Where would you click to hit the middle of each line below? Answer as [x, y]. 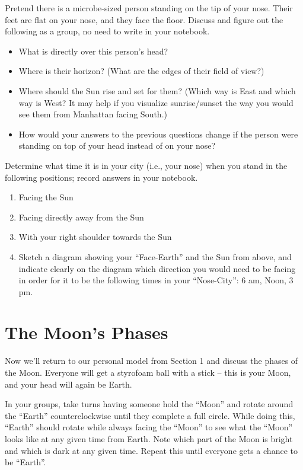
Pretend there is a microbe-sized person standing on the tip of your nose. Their [149, 8]
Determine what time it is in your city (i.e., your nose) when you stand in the [146, 165]
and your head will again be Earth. [68, 384]
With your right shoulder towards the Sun [95, 237]
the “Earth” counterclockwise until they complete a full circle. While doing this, [150, 415]
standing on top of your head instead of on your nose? [117, 146]
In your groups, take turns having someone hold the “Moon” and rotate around [149, 404]
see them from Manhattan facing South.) [93, 114]
